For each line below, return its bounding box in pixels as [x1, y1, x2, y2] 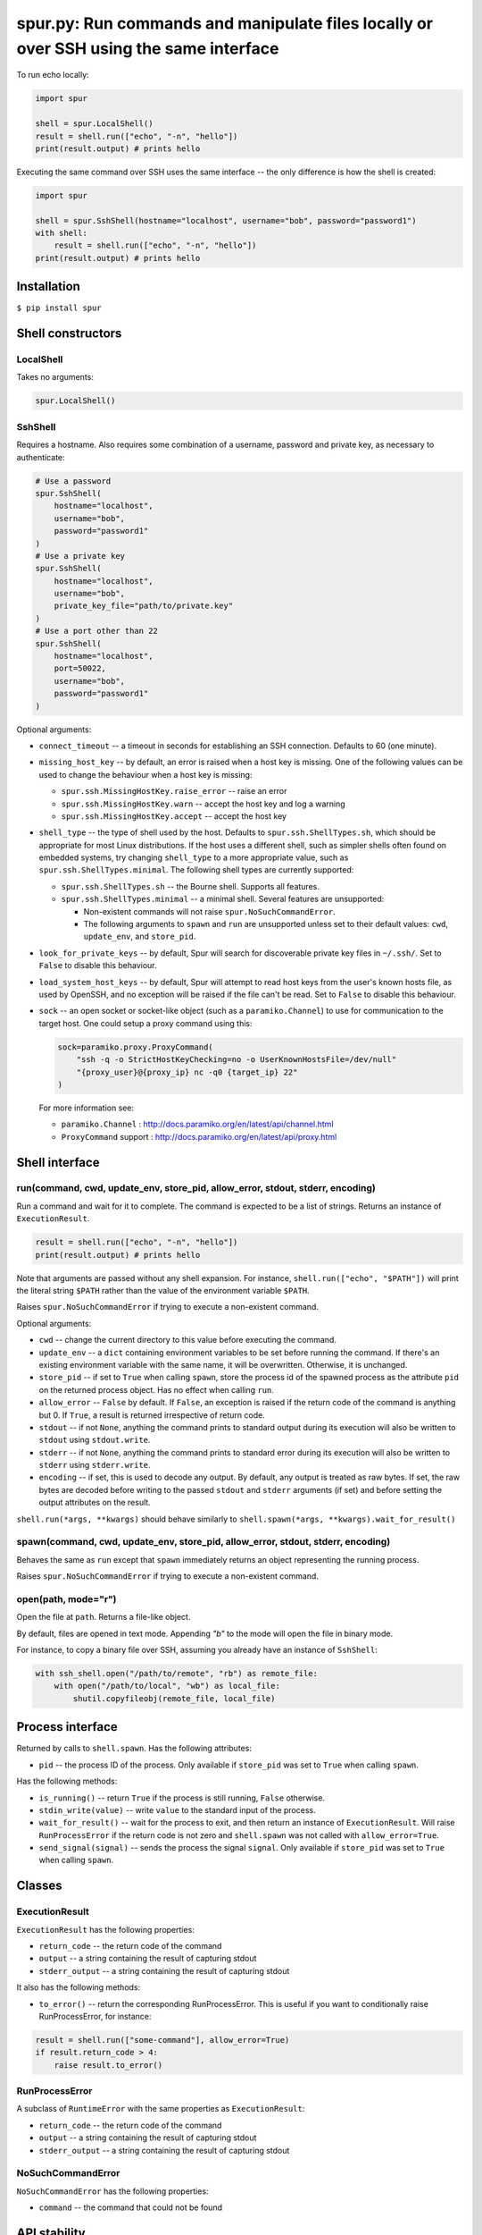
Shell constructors [16, 326, 122, 342]
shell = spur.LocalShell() [35, 119, 154, 129]
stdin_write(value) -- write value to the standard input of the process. [38, 1804, 316, 1815]
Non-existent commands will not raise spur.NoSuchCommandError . [83, 906, 336, 916]
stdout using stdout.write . [38, 1435, 151, 1446]
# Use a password [35, 476, 112, 486]
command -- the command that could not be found [38, 2202, 223, 2213]
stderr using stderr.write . [38, 1460, 151, 1471]
